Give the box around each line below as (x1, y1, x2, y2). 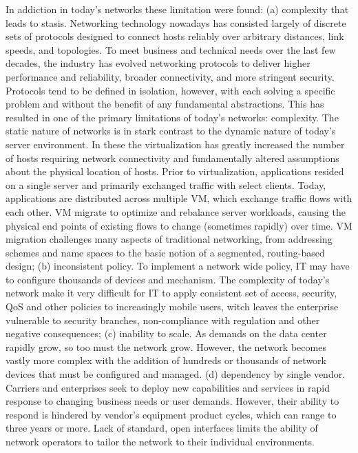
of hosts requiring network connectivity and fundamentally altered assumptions (6, 150, 339, 165)
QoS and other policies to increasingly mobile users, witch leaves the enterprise (6, 299, 339, 314)
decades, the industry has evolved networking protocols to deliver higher (6, 56, 310, 70)
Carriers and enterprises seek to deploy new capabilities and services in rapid (6, 380, 330, 394)
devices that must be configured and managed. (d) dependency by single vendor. (6, 367, 346, 381)
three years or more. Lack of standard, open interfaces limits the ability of (6, 421, 318, 435)
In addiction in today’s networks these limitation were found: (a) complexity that (6, 2, 349, 16)
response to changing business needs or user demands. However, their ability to (6, 394, 339, 408)
